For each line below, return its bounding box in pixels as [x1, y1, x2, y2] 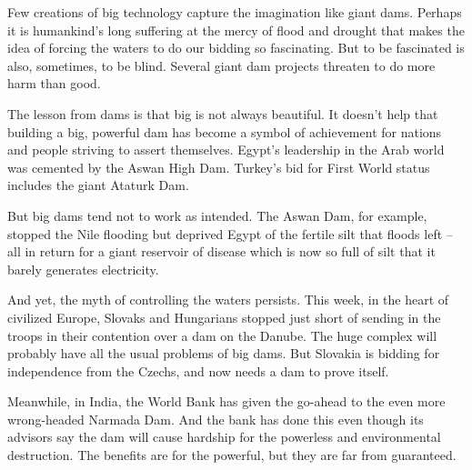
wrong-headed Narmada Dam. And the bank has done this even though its [7, 409, 424, 428]
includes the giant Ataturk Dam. [7, 175, 189, 195]
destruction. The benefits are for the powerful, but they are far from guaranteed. [7, 445, 457, 465]
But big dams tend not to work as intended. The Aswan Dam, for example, [7, 205, 427, 225]
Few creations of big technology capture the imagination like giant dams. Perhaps [7, 3, 462, 21]
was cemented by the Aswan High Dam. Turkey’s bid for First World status [7, 157, 430, 176]
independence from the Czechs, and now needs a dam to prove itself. [7, 361, 389, 380]
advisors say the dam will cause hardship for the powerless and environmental [7, 427, 441, 446]
